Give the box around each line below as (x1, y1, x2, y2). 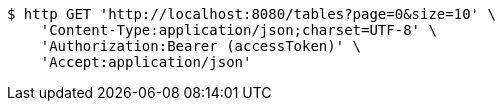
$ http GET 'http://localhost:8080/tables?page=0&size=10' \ (7, 6, 496, 22)
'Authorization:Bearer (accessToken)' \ (40, 38, 362, 54)
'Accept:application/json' (40, 54, 252, 70)
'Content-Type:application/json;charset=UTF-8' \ (40, 22, 437, 38)
